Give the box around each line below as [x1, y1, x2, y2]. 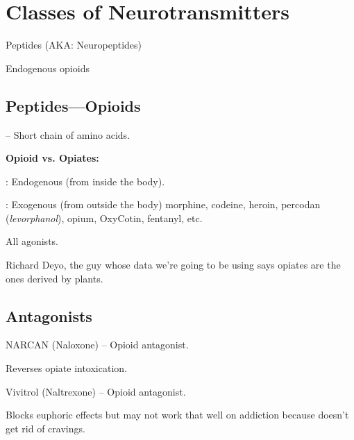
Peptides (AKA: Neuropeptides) [6, 37, 142, 52]
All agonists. [6, 234, 58, 248]
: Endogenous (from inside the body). [6, 174, 165, 188]
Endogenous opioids [6, 60, 90, 75]
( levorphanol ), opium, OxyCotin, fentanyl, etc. [6, 210, 203, 225]
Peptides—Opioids [6, 94, 141, 116]
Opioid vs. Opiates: [6, 151, 99, 165]
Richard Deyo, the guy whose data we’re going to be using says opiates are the [6, 257, 341, 272]
